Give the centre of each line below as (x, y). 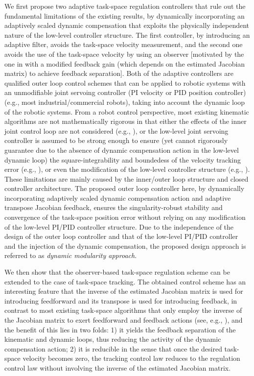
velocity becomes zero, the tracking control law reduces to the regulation (131, 358)
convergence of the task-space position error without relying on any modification (125, 217)
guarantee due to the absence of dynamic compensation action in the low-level (122, 150)
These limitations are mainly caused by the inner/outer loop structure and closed (127, 178)
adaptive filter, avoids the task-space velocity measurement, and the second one (124, 44)
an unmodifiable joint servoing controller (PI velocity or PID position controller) (125, 92)
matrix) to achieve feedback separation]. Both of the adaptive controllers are (119, 73)
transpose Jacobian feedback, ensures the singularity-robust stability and (114, 207)
